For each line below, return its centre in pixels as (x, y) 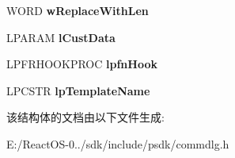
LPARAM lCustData (61, 37)
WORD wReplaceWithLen (78, 10)
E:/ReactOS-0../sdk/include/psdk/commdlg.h (118, 143)
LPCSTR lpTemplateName (78, 90)
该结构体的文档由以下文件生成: (85, 117)
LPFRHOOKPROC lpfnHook (82, 64)
